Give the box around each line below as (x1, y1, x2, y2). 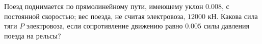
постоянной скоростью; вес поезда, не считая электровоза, (4, 10, 186, 21)
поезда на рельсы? (4, 30, 61, 40)
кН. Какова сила (207, 10, 258, 21)
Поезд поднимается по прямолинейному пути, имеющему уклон (4, 1, 203, 11)
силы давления (203, 20, 249, 31)
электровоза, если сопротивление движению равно (26, 20, 183, 31)
